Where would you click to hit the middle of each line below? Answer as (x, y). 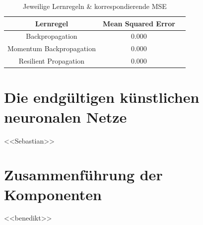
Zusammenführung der (83, 175)
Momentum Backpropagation (52, 48)
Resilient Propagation (52, 61)
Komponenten (53, 194)
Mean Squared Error (139, 23)
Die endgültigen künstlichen (102, 97)
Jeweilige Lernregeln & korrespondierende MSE (95, 6)
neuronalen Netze (66, 116)
